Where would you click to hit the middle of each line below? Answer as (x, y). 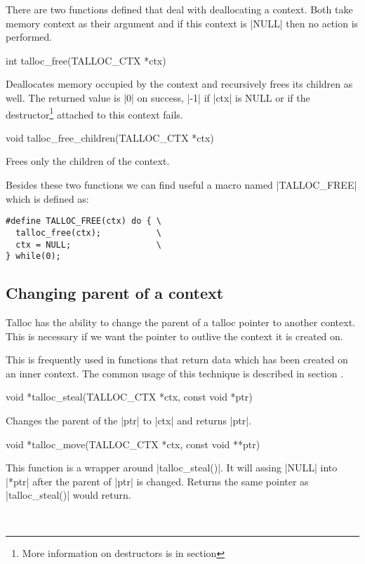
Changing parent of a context (115, 293)
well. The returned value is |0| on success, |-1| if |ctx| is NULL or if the (158, 97)
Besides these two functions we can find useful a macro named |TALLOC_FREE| (181, 184)
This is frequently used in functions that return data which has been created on (177, 360)
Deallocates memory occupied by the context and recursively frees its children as (179, 84)
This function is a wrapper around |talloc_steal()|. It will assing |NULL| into (172, 468)
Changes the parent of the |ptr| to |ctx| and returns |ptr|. (128, 420)
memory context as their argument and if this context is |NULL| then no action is (182, 23)
